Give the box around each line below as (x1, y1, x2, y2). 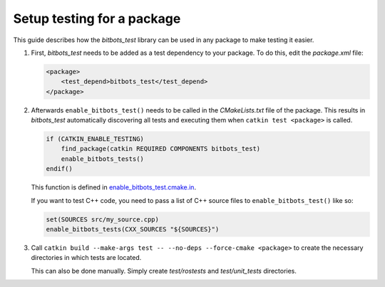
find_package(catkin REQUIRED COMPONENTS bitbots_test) (61, 145, 261, 153)
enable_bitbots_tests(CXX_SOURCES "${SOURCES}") (46, 225, 220, 233)
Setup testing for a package (13, 11, 181, 26)
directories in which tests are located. (31, 254, 142, 262)
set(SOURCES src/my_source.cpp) (46, 215, 160, 224)
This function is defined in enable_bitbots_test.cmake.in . (31, 183, 196, 192)
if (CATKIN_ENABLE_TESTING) (46, 135, 144, 143)
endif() (46, 165, 73, 173)
